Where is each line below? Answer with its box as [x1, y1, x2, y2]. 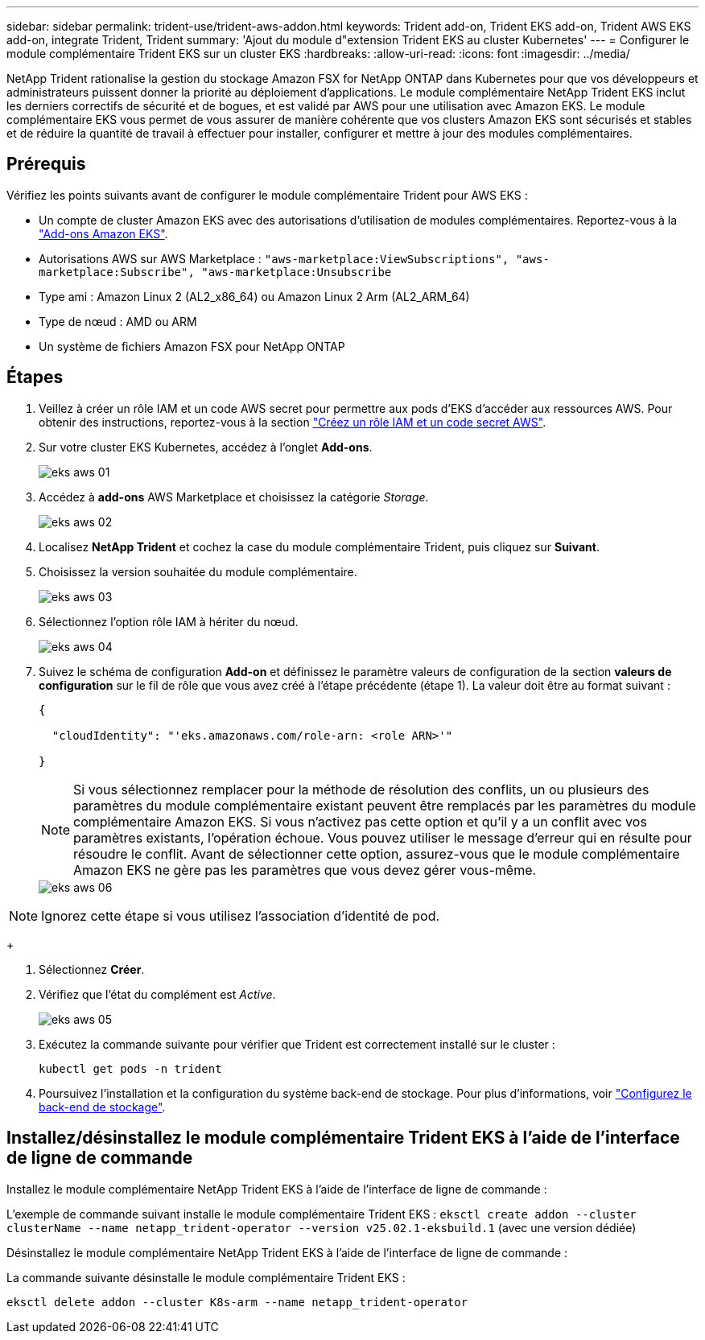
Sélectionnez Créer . [39, 962, 145, 976]
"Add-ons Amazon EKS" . [39, 226, 168, 241]
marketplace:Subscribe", [39, 265, 195, 278]
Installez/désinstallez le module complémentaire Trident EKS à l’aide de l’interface [6, 1128, 680, 1148]
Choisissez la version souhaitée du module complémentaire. [39, 564, 357, 579]
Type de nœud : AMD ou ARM [39, 314, 197, 328]
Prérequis [6, 154, 86, 175]
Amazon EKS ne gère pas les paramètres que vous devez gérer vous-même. [73, 861, 537, 878]
